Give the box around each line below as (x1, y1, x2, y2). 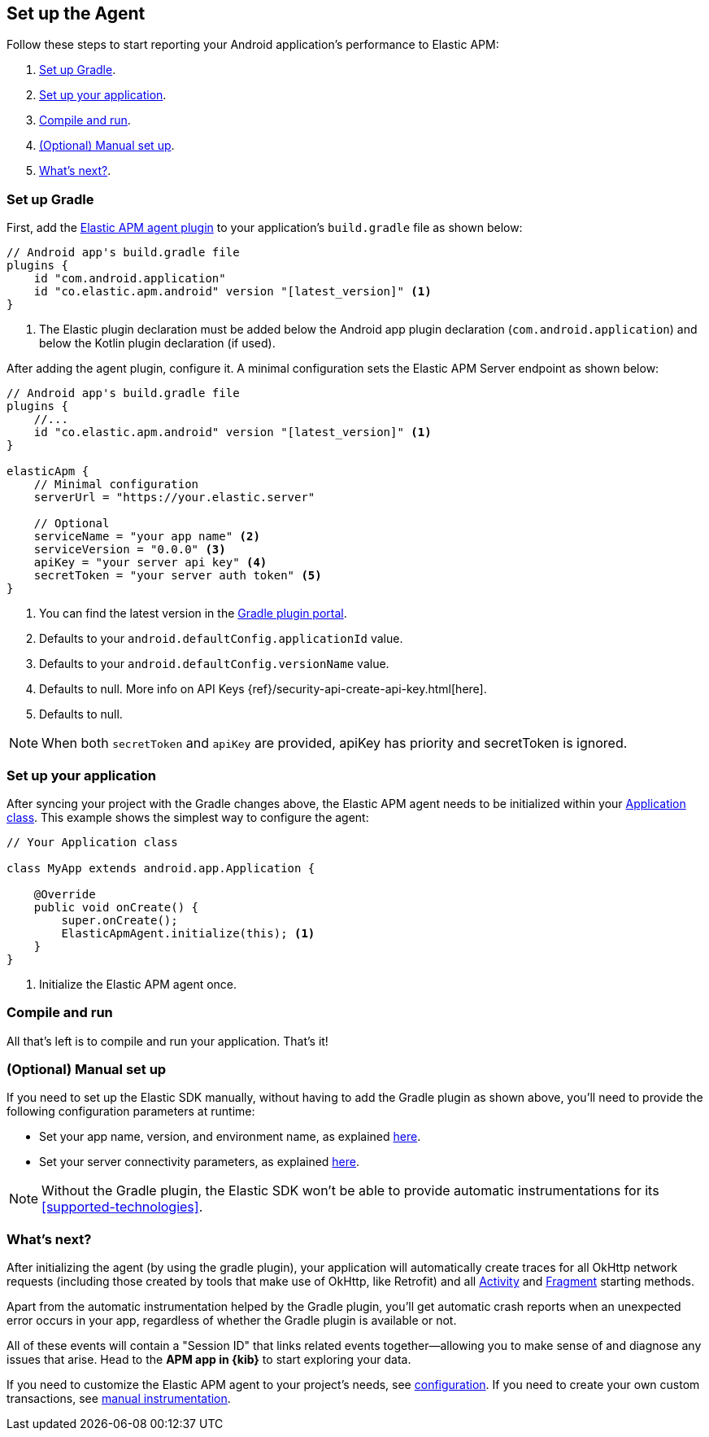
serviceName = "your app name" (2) (33, 530, 260, 544)
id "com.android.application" (33, 272, 226, 286)
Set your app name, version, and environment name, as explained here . (39, 1129, 421, 1144)
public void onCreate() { (33, 900, 199, 914)
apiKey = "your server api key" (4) (33, 556, 268, 570)
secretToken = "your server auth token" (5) (33, 569, 322, 583)
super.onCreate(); (61, 913, 178, 927)
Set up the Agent (7, 3, 146, 24)
